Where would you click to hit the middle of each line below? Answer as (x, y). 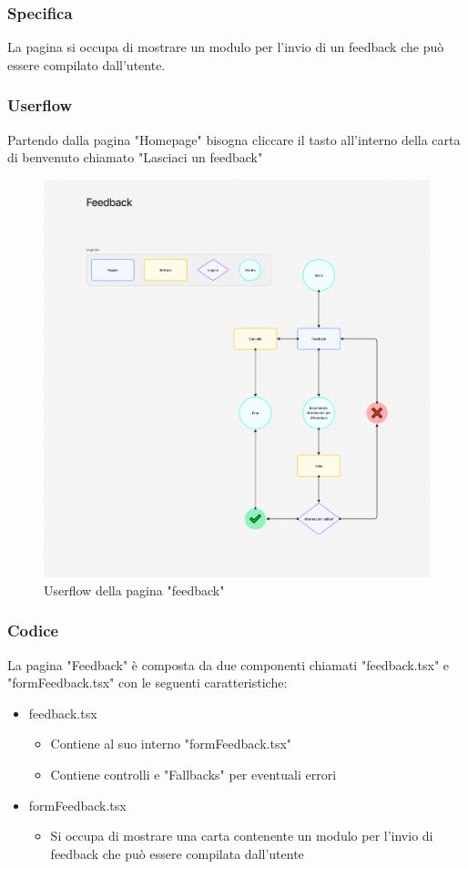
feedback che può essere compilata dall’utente (177, 853)
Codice (33, 631)
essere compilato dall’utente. (86, 64)
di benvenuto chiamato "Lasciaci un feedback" (135, 157)
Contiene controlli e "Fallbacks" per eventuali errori (193, 774)
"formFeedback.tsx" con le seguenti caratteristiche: (148, 683)
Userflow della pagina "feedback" (134, 590)
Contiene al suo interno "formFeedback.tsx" (171, 744)
